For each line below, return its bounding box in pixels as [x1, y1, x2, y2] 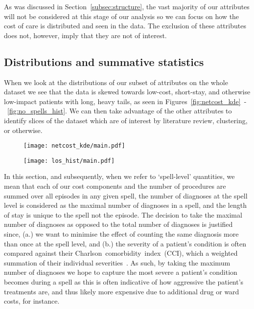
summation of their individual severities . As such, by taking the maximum [4, 257, 231, 267]
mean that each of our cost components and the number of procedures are [4, 181, 226, 191]
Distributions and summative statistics [4, 54, 204, 69]
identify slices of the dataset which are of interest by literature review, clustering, [4, 115, 248, 125]
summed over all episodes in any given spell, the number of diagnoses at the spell [4, 190, 248, 200]
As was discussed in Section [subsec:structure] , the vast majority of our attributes [4, 1, 250, 11]
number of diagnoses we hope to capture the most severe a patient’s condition [4, 267, 237, 277]
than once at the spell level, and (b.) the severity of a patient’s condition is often [4, 238, 247, 248]
